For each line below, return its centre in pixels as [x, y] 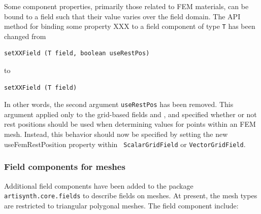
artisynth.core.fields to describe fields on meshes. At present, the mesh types [131, 195]
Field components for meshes [65, 167]
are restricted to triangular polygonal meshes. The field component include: [121, 205]
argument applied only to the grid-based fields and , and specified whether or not [130, 114]
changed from [25, 36]
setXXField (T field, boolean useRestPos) [77, 53]
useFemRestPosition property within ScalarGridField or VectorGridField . [125, 144]
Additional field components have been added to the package [99, 185]
